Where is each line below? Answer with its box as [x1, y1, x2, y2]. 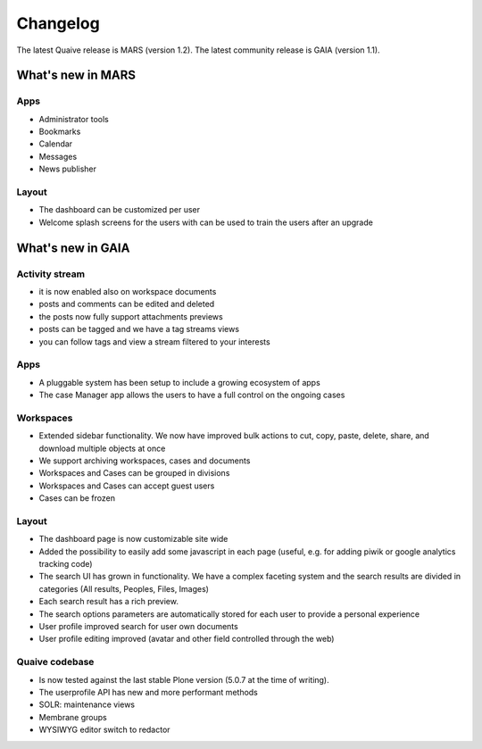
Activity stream [16, 268, 85, 280]
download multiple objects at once [38, 443, 166, 454]
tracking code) [38, 559, 93, 570]
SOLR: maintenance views [38, 699, 136, 710]
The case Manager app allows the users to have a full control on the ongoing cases [38, 389, 345, 401]
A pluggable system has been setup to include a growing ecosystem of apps [38, 377, 320, 387]
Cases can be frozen [38, 493, 116, 503]
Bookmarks [38, 126, 81, 137]
